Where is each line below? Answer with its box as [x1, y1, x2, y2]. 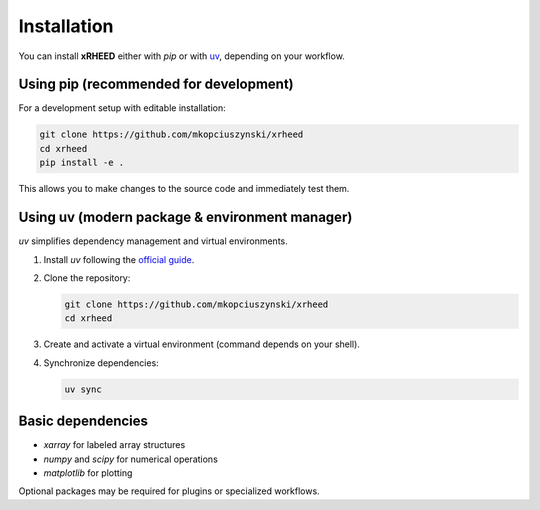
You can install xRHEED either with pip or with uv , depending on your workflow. [18, 50, 345, 62]
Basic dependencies [18, 413, 149, 430]
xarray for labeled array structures [43, 439, 186, 451]
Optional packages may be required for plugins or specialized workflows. [18, 485, 320, 497]
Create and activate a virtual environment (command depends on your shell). [43, 338, 360, 350]
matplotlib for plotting [43, 466, 133, 479]
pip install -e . [39, 157, 125, 169]
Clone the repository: [43, 271, 131, 284]
